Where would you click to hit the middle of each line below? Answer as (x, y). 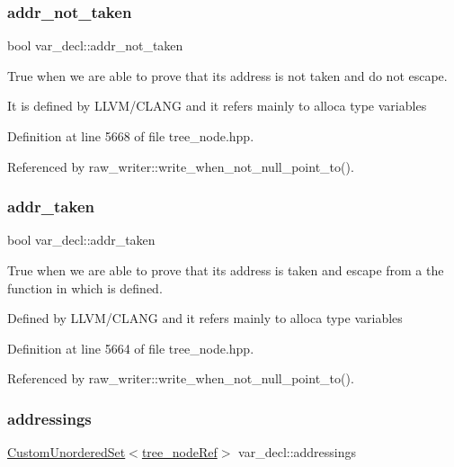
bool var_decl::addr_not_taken (95, 45)
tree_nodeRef (179, 452)
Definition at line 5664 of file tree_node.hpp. (131, 348)
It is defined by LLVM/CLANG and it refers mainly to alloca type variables (217, 106)
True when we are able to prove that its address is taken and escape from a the (226, 270)
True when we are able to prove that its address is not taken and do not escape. (227, 75)
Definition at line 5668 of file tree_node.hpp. (131, 136)
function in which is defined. (85, 287)
